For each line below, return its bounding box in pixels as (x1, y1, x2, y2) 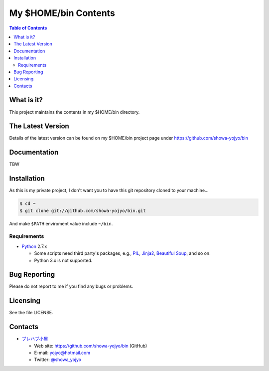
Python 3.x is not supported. (34, 257, 93, 263)
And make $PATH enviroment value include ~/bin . (9, 220, 113, 226)
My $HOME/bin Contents (9, 7, 116, 18)
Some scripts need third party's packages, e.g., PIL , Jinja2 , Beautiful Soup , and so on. (34, 250, 211, 256)
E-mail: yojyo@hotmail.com (34, 350, 91, 356)
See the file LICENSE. (9, 310, 53, 316)
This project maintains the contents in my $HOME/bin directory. (9, 109, 140, 115)
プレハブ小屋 (21, 336, 48, 342)
